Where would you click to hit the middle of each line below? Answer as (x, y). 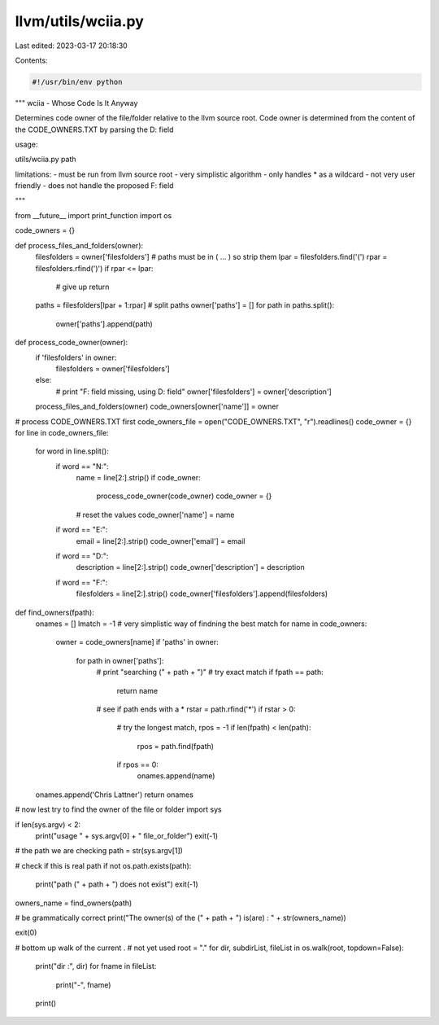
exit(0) (26, 933)
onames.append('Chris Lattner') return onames (115, 795)
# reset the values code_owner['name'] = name (155, 515)
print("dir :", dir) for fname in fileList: (96, 966)
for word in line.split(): (72, 451)
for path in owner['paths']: (120, 660)
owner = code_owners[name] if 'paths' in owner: (137, 642)
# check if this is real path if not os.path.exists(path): (103, 865)
